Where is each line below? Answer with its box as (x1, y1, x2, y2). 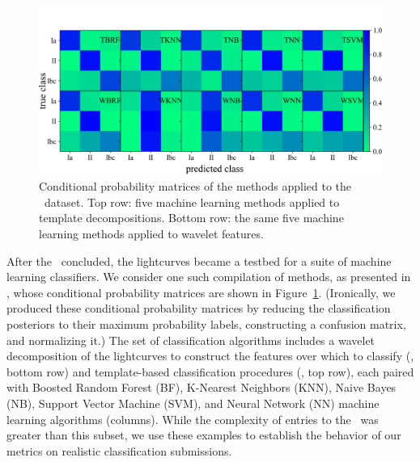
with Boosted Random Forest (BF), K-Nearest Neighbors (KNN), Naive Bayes (6, 379, 397, 396)
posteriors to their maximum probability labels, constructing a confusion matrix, (6, 316, 406, 333)
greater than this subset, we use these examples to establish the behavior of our (6, 426, 401, 443)
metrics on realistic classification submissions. (6, 442, 232, 459)
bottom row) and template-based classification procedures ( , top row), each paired (6, 363, 414, 380)
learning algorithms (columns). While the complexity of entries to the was (6, 410, 379, 427)
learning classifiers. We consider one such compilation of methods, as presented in (6, 268, 411, 285)
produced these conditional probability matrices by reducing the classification (6, 300, 391, 317)
